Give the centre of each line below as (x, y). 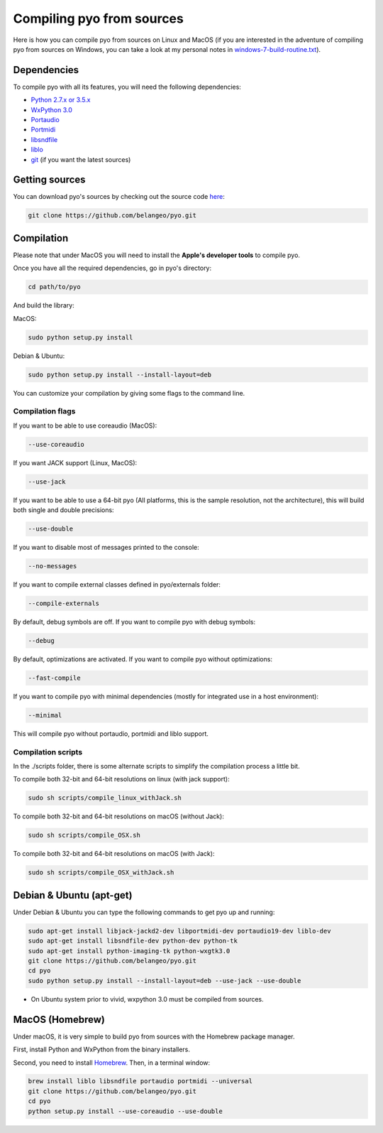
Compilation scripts (48, 752)
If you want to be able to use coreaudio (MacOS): (85, 425)
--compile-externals (63, 603)
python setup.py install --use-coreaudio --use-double (125, 1111)
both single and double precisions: (63, 510)
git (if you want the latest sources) (81, 159)
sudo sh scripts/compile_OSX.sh (84, 835)
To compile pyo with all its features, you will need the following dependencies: (127, 87)
